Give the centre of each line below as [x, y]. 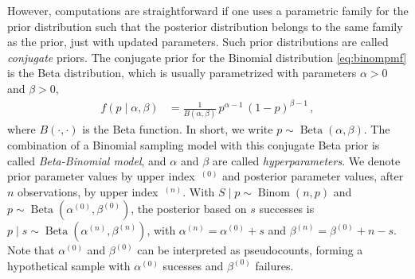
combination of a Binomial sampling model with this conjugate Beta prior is [194, 145]
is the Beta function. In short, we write [178, 129]
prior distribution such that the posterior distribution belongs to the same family [205, 26]
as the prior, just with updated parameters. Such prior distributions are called [198, 42]
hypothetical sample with [69, 265]
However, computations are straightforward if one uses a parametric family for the [208, 10]
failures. [274, 265]
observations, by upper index [88, 191]
